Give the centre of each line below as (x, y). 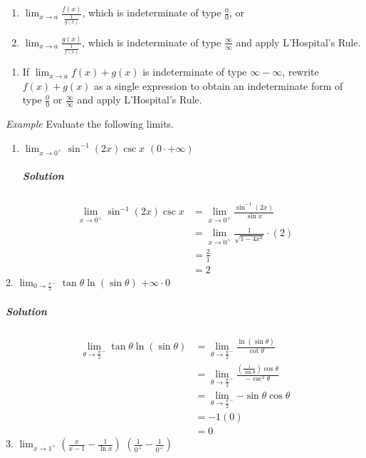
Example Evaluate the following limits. (90, 124)
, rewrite (300, 72)
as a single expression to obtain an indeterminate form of (219, 85)
